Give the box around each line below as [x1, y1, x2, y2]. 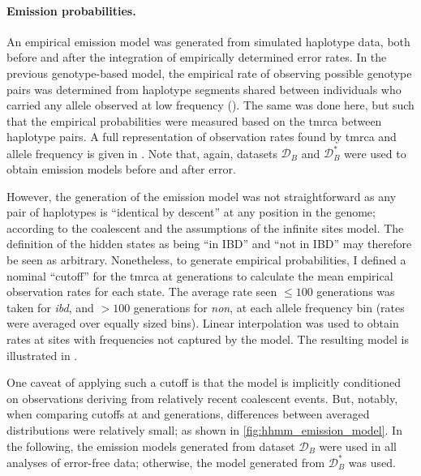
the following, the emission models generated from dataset [6, 437, 295, 454]
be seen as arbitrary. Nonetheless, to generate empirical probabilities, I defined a [6, 251, 406, 268]
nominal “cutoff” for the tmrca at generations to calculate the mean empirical [6, 267, 393, 284]
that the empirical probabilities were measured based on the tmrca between [6, 112, 382, 129]
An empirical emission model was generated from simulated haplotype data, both [6, 32, 410, 49]
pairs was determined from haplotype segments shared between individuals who [6, 80, 402, 97]
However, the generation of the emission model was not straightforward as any [6, 187, 397, 204]
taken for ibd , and [6, 298, 94, 315]
